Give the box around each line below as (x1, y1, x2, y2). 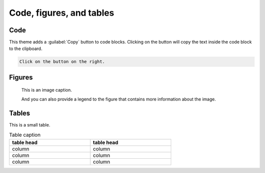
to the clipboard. (9, 46, 43, 51)
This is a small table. (9, 122, 51, 127)
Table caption (9, 131, 41, 138)
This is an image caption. (21, 87, 72, 93)
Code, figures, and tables (9, 7, 114, 18)
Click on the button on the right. (19, 59, 105, 65)
